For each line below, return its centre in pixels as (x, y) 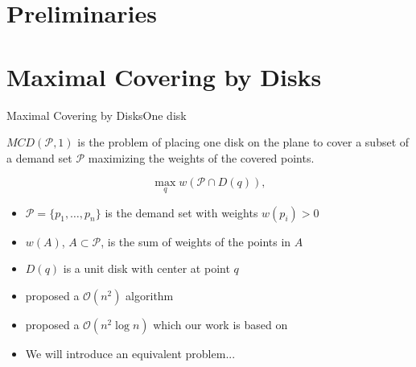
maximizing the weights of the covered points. (201, 157)
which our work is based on (220, 324)
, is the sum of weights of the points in (196, 241)
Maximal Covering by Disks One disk (97, 115)
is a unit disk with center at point (146, 268)
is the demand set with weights (181, 212)
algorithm (150, 295)
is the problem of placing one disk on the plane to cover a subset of (243, 142)
